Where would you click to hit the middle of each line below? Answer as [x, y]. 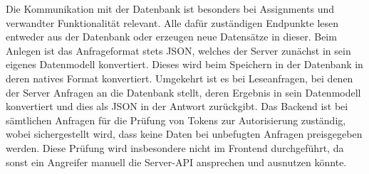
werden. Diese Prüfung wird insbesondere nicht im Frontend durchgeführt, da [175, 147]
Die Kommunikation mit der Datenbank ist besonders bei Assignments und [170, 9]
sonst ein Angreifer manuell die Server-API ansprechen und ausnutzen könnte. [176, 162]
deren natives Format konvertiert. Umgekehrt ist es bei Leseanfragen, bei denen [180, 78]
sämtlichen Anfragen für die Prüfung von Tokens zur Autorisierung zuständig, [176, 120]
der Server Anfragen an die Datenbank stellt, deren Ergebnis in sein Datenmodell [183, 92]
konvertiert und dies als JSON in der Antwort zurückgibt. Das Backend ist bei [177, 106]
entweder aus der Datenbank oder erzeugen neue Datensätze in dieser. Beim [171, 37]
